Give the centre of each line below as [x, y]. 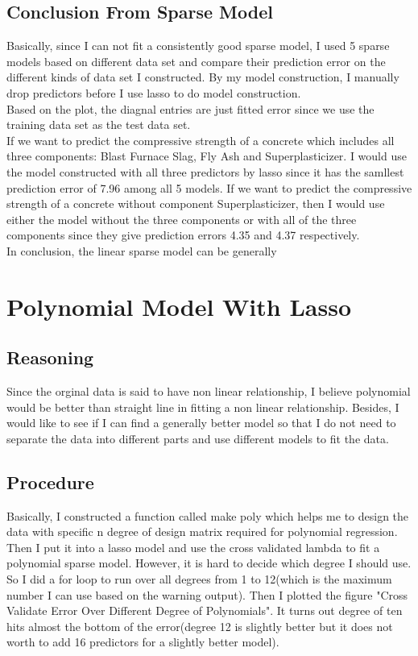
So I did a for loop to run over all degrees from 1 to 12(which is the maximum [199, 579]
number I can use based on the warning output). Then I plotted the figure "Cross [207, 594]
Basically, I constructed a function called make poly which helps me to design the [208, 515]
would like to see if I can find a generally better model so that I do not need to [201, 423]
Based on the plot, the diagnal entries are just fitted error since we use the [190, 108]
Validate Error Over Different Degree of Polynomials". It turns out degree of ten [205, 610]
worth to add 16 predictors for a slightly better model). [143, 642]
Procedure [50, 482]
